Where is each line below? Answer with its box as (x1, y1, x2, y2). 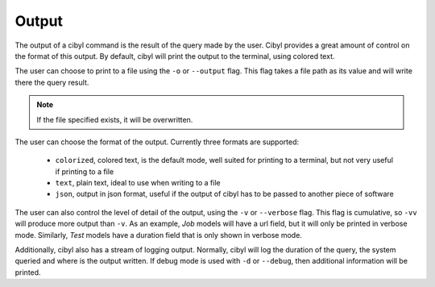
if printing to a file (55, 166, 114, 177)
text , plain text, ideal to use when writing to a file (55, 178, 221, 188)
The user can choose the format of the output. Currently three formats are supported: (14, 137, 300, 147)
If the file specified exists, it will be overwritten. (36, 114, 193, 124)
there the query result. (14, 77, 89, 87)
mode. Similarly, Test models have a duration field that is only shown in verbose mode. (14, 230, 302, 239)
